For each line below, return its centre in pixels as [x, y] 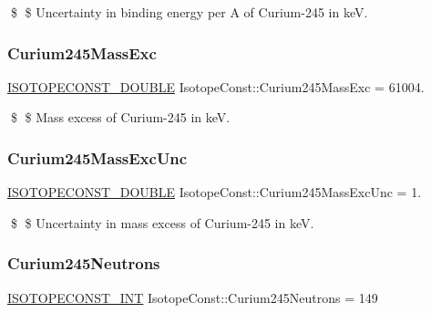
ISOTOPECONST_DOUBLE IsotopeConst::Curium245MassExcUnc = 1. [215, 192]
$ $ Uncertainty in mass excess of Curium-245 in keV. [162, 222]
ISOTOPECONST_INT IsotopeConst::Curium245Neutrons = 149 [193, 297]
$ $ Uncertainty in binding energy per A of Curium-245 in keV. [189, 12]
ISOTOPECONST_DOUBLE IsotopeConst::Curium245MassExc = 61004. [216, 86]
